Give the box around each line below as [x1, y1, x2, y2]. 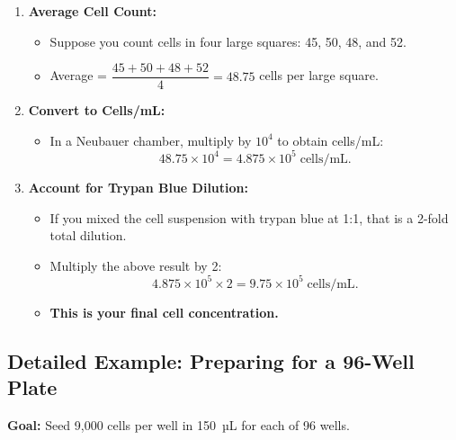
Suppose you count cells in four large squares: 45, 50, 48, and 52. [49, 31, 407, 50]
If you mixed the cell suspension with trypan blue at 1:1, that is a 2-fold [49, 208, 449, 227]
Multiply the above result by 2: [49, 256, 222, 274]
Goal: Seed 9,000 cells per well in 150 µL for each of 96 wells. [7, 416, 350, 434]
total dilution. [49, 226, 127, 245]
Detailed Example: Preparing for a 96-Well [7, 346, 415, 374]
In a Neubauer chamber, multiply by [49, 130, 252, 149]
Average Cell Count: [28, 2, 157, 20]
